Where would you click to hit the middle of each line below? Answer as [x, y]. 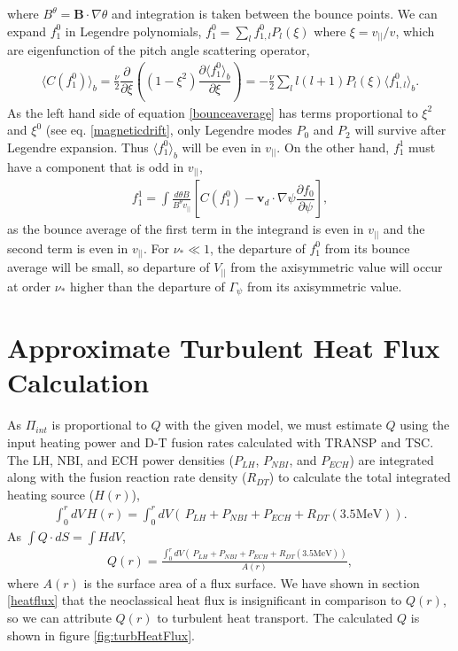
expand [27, 31]
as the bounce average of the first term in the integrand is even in [186, 229]
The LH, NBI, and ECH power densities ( [120, 459]
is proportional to [99, 425]
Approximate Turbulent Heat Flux [224, 348]
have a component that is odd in [96, 166]
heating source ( [51, 494]
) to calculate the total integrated [360, 477]
